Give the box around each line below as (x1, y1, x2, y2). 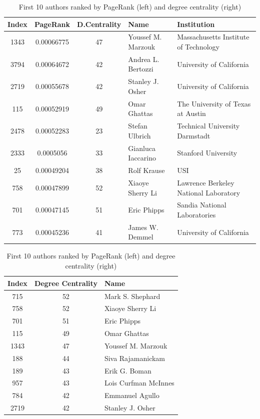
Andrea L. (128, 53, 159, 64)
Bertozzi (128, 63, 153, 74)
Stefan (128, 120, 147, 131)
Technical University (177, 120, 240, 131)
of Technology (177, 41, 219, 52)
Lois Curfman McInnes (104, 377, 174, 388)
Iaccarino (128, 152, 156, 163)
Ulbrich (128, 130, 151, 140)
